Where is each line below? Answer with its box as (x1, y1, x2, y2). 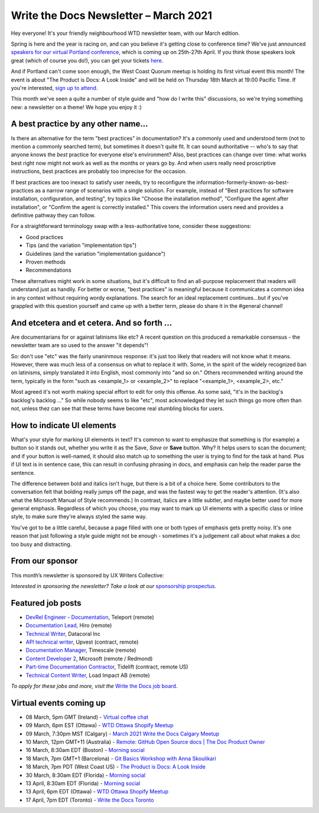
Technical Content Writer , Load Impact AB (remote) (25, 671, 150, 679)
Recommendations (25, 266, 71, 274)
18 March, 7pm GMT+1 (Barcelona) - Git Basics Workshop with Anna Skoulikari (25, 755, 217, 762)
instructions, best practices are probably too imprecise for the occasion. (11, 168, 187, 175)
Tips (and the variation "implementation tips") (25, 242, 137, 249)
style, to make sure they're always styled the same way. (11, 513, 147, 520)
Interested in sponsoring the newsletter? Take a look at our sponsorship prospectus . (11, 582, 217, 589)
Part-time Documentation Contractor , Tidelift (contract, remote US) (25, 663, 188, 670)
